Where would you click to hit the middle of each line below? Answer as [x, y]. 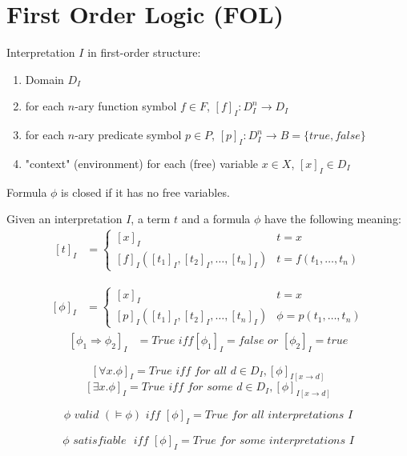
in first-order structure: [144, 52]
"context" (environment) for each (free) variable [142, 163]
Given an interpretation [64, 219]
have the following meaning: [333, 219]
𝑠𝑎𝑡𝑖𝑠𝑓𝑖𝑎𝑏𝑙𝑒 [100, 441]
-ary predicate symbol [128, 135]
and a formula [216, 219]
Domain [44, 79]
